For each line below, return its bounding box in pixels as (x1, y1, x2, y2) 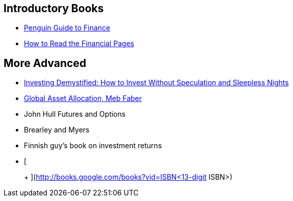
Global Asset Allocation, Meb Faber (24, 94, 142, 103)
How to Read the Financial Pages (24, 39, 134, 48)
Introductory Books (4, 2, 104, 15)
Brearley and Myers (24, 125, 90, 135)
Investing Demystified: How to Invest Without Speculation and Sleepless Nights (24, 78, 289, 87)
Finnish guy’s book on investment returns (24, 141, 162, 150)
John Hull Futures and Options (24, 110, 126, 119)
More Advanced (4, 56, 86, 70)
